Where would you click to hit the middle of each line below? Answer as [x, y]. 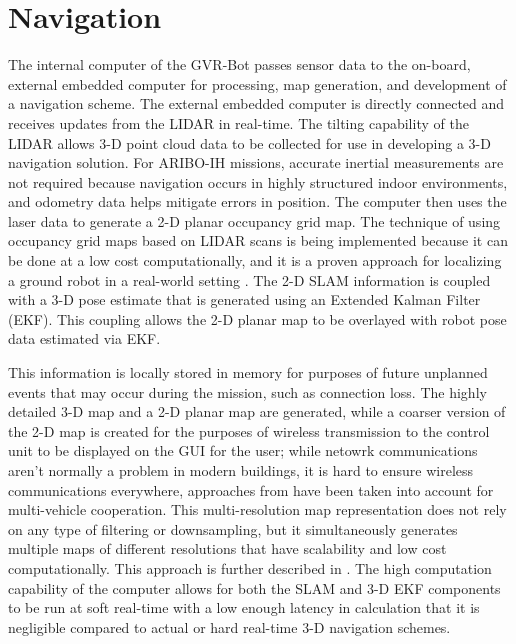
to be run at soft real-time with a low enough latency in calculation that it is [244, 607]
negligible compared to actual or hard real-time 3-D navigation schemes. [229, 626]
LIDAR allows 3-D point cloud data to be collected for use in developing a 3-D [249, 142]
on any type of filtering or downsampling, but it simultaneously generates [233, 528]
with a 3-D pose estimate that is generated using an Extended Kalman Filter [244, 299]
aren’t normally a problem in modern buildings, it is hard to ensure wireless [241, 470]
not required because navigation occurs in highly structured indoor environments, [258, 181]
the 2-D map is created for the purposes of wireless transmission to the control [249, 430]
